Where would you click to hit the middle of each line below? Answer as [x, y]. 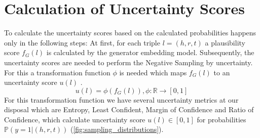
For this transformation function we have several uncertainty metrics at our [121, 99]
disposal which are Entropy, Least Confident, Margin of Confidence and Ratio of [129, 109]
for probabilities [221, 119]
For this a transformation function [57, 72]
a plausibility [225, 42]
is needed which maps [153, 72]
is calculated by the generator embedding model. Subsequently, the [150, 52]
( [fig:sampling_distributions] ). [117, 129]
